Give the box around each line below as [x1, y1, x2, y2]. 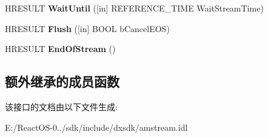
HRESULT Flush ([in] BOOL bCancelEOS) [5, 22, 170, 34]
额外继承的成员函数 [5, 72, 119, 91]
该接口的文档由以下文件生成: [5, 100, 118, 113]
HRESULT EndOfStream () [5, 42, 116, 55]
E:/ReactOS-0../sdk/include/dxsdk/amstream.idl [5, 120, 188, 133]
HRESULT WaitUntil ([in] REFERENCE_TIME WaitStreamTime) [5, 2, 264, 14]
